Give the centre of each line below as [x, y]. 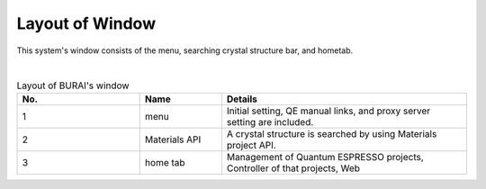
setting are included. [270, 121]
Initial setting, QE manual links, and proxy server [328, 111]
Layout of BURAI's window [73, 85]
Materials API [173, 139]
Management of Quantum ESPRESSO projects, [325, 157]
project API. [251, 145]
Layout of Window [86, 23]
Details [242, 99]
